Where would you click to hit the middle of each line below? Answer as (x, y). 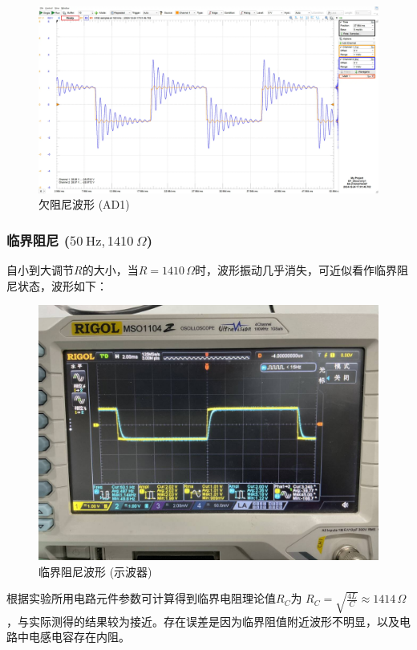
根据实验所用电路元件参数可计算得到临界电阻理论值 (141, 598)
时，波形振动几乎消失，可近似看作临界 (296, 270)
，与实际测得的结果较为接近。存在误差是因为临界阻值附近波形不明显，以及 (203, 621)
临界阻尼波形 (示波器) (95, 571)
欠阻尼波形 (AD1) (84, 204)
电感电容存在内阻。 (79, 637)
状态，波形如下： (62, 285)
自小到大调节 (40, 270)
